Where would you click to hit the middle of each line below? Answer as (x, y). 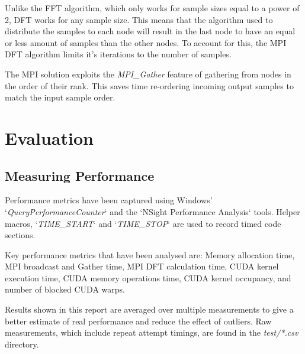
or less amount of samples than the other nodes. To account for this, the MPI (146, 42)
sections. (20, 235)
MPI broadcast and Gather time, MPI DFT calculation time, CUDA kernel (142, 266)
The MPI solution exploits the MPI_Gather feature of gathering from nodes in (148, 74)
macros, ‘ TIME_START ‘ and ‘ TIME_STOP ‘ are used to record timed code (143, 223)
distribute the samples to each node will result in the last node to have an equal (150, 31)
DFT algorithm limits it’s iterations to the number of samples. (118, 54)
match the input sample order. (60, 97)
